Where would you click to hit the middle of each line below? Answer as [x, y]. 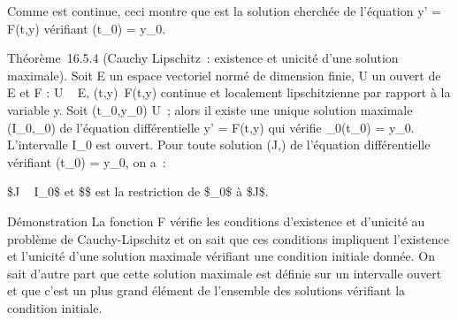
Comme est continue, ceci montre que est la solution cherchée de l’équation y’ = [225, 11]
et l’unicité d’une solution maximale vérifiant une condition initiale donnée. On [221, 256]
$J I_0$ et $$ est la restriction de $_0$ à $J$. [138, 191]
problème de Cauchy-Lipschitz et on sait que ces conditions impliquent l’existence [228, 238]
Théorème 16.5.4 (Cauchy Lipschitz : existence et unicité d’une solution [203, 58]
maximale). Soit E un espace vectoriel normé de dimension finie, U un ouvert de [224, 75]
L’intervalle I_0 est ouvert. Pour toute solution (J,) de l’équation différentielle [219, 145]
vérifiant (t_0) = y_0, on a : [87, 161]
